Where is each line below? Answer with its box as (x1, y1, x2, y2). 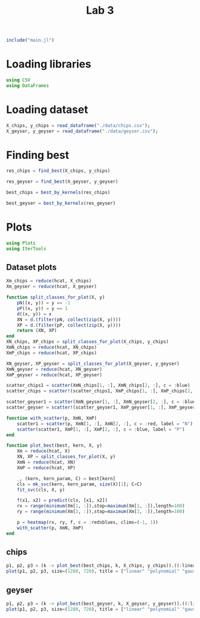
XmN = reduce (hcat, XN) (17, 459, 76, 465)
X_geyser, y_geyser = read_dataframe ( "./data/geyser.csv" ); (6, 128, 159, 134)
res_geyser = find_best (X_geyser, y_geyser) (6, 179, 118, 185)
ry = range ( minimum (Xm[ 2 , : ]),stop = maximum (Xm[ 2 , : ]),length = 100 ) (17, 509, 185, 515)
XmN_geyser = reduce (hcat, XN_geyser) (6, 366, 102, 372)
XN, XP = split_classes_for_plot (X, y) (17, 454, 116, 460)
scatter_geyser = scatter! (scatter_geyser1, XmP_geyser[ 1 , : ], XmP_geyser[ (6, 404, 198, 410)
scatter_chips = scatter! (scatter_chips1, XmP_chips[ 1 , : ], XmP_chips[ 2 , (6, 388, 193, 394)
